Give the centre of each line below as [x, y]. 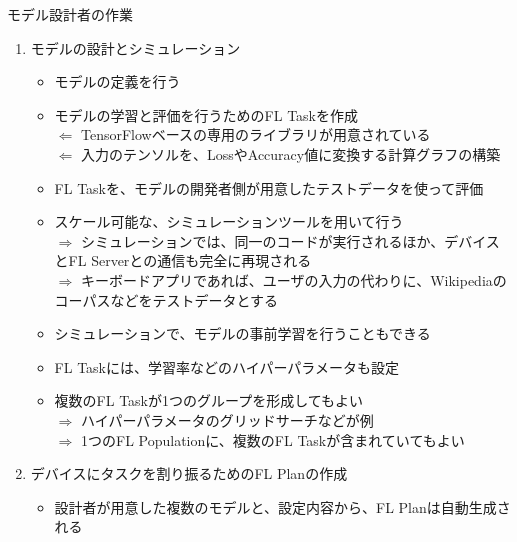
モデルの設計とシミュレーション [135, 47]
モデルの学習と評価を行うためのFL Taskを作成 [206, 114]
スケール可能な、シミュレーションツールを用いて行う [229, 221]
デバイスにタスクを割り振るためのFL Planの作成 [189, 473]
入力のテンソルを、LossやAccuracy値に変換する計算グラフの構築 [290, 153]
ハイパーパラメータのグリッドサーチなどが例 [227, 419]
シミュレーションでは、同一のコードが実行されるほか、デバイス [290, 240]
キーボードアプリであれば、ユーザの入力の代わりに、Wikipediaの [293, 279]
